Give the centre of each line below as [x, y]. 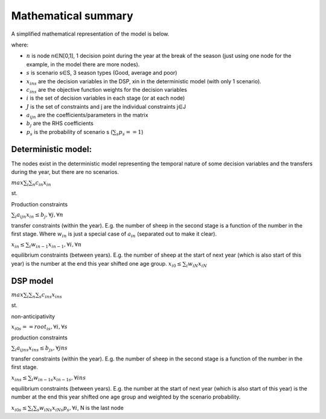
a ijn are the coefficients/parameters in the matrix [87, 116]
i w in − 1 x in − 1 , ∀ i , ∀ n [56, 245]
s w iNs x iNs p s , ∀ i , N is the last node [80, 409]
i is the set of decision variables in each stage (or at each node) [106, 98]
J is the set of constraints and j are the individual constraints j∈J [106, 106]
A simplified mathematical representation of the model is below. [90, 34]
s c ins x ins [51, 295]
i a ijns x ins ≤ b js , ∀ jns [41, 349]
